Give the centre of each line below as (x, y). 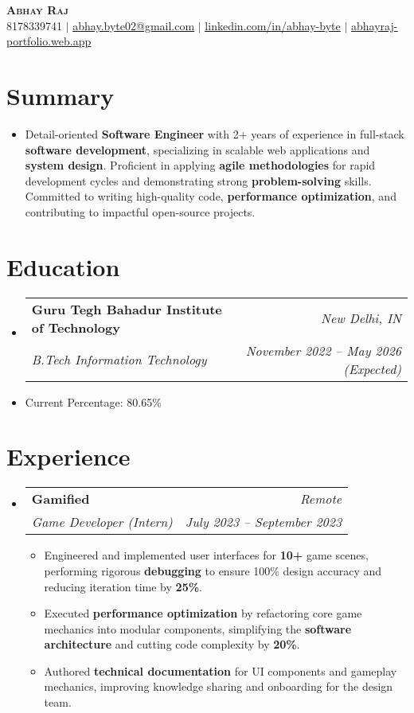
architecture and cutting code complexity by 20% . (172, 644)
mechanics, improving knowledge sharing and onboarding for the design (219, 686)
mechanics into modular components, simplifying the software (198, 628)
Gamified (61, 499)
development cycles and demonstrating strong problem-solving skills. (198, 180)
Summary (61, 95)
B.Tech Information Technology (119, 360)
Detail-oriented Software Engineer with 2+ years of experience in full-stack (215, 133)
